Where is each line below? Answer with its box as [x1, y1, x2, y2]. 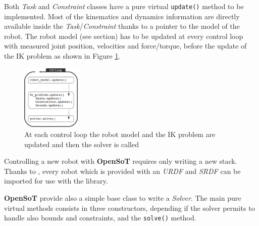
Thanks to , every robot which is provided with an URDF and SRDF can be [4, 165, 241, 176]
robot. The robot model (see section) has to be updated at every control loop [4, 30, 243, 41]
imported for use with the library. [4, 175, 108, 186]
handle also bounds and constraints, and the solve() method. [4, 212, 196, 223]
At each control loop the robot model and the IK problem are [24, 129, 216, 140]
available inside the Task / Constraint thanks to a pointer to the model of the [4, 21, 240, 31]
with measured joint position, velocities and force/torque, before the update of [4, 40, 247, 51]
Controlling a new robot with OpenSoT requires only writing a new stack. [4, 156, 237, 166]
